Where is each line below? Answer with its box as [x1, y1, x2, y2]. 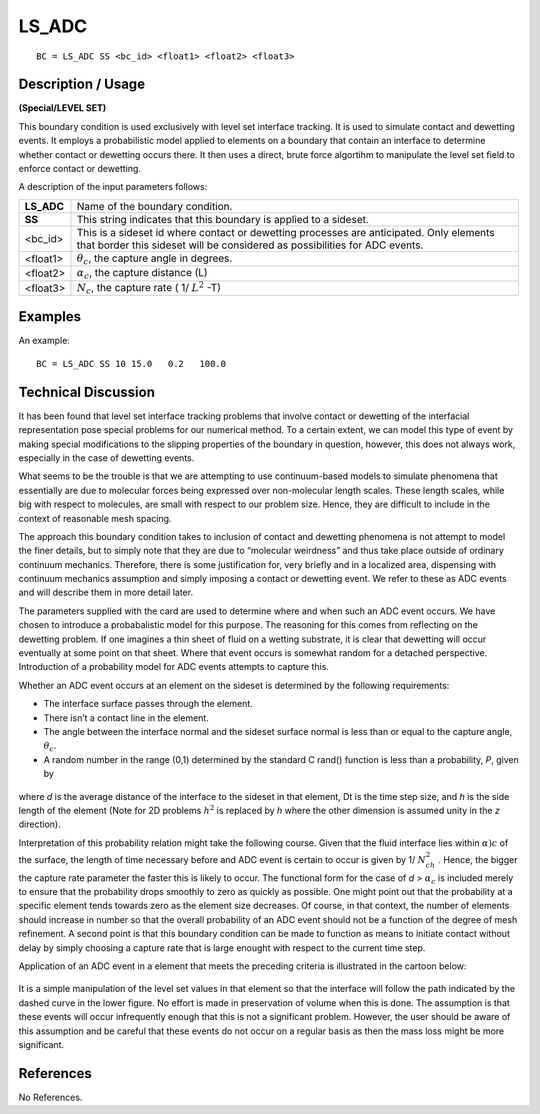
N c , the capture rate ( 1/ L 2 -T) [76, 279, 222, 296]
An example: [18, 335, 70, 347]
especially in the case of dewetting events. [18, 451, 195, 464]
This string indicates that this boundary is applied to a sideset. [76, 212, 370, 226]
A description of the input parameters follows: [18, 181, 208, 193]
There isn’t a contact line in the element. [43, 711, 209, 724]
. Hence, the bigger [438, 853, 518, 865]
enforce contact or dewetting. [18, 163, 142, 175]
